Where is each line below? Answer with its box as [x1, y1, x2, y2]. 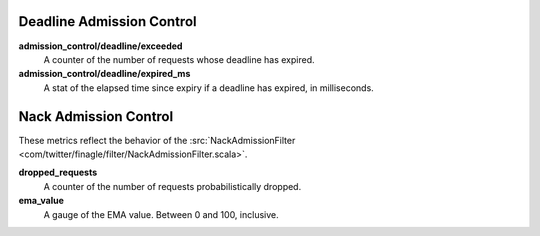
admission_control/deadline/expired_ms [18, 68, 191, 80]
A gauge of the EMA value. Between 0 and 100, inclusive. [43, 208, 279, 220]
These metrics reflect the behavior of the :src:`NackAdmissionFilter [18, 134, 296, 146]
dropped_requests [18, 166, 98, 179]
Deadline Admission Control [18, 13, 197, 30]
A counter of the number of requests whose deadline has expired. [43, 53, 315, 65]
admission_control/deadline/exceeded [18, 40, 183, 52]
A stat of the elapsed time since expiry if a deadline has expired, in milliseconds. [43, 81, 374, 94]
